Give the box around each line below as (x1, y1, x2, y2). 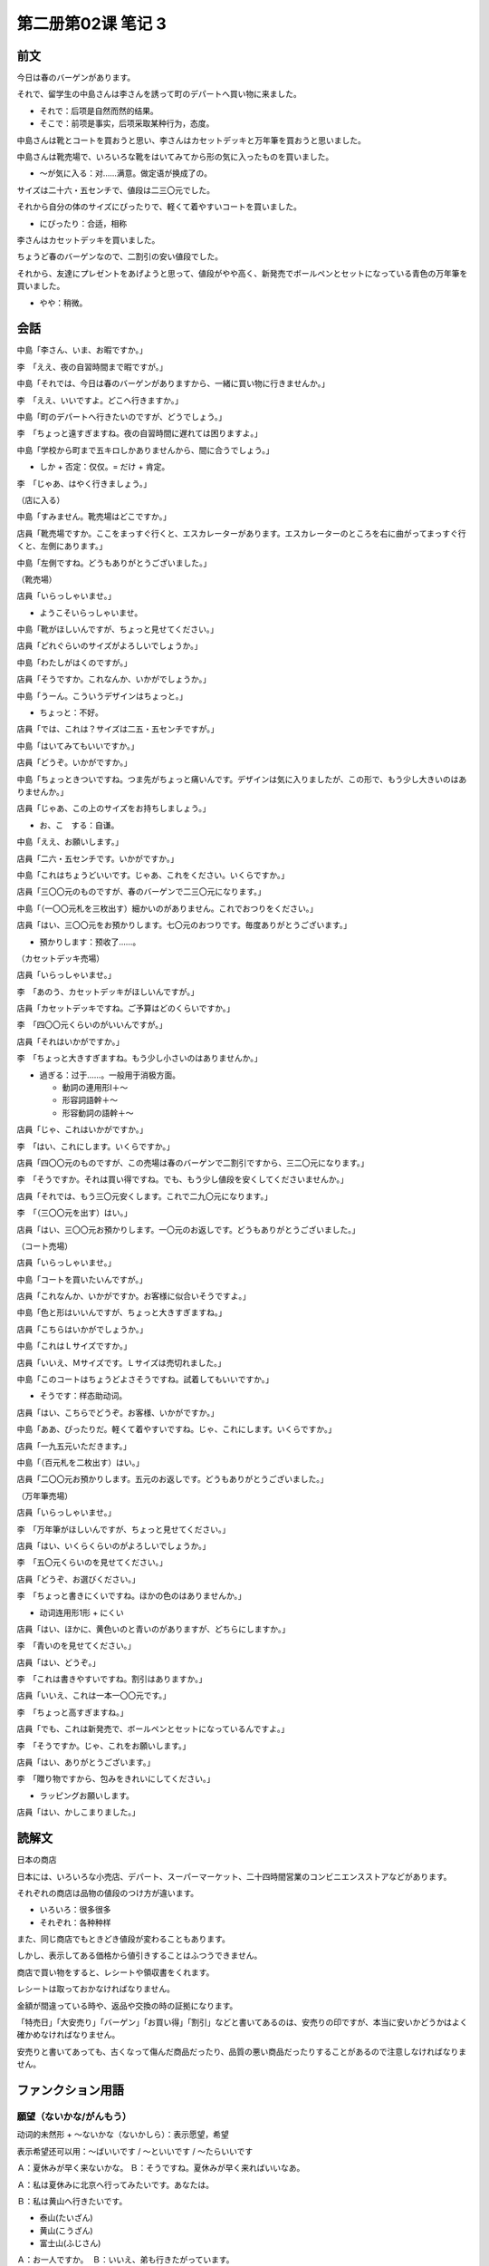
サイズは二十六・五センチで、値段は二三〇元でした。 (16, 184, 216, 195)
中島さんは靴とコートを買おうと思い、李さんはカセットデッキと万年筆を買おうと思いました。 (16, 134, 366, 145)
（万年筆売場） (16, 1490, 72, 1501)
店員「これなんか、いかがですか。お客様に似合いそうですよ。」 (16, 1291, 251, 1302)
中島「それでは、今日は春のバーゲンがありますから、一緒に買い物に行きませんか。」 (16, 378, 330, 389)
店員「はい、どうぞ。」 (16, 1657, 101, 1668)
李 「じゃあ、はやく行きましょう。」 (16, 478, 152, 489)
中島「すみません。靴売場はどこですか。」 (16, 511, 171, 522)
